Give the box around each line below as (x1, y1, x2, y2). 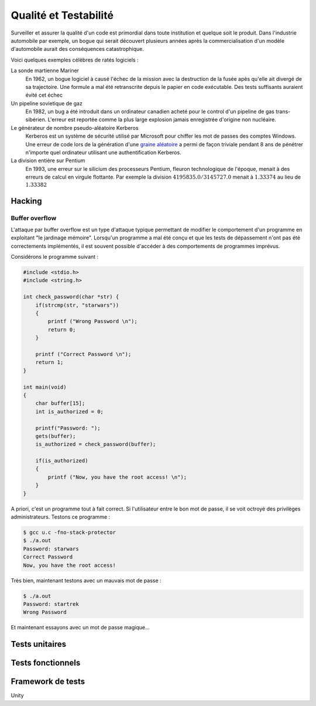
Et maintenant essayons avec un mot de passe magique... (11, 624, 150, 631)
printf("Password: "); (35, 424, 101, 431)
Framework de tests (11, 677, 85, 687)
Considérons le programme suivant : (11, 253, 99, 261)
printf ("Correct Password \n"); (35, 351, 132, 357)
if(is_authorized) (35, 457, 88, 464)
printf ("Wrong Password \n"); (47, 318, 138, 325)
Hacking (11, 196, 42, 206)
